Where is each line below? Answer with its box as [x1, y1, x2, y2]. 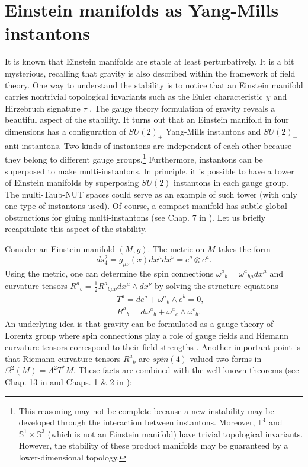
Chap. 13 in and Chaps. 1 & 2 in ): [5, 375, 132, 387]
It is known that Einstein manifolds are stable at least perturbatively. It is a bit [5, 55, 294, 68]
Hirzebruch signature [5, 101, 81, 114]
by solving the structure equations [154, 279, 278, 291]
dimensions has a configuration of [5, 125, 126, 137]
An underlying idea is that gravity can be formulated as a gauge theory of [5, 317, 274, 329]
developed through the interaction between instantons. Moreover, [18, 416, 255, 428]
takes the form [218, 243, 271, 255]
